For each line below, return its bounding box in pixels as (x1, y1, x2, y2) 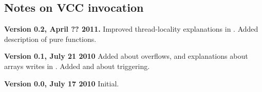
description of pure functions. (4, 33, 97, 44)
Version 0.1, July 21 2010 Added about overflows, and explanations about (4, 51, 248, 61)
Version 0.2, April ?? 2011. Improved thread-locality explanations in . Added (4, 24, 258, 34)
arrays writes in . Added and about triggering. (4, 60, 150, 71)
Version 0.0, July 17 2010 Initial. (4, 78, 119, 88)
